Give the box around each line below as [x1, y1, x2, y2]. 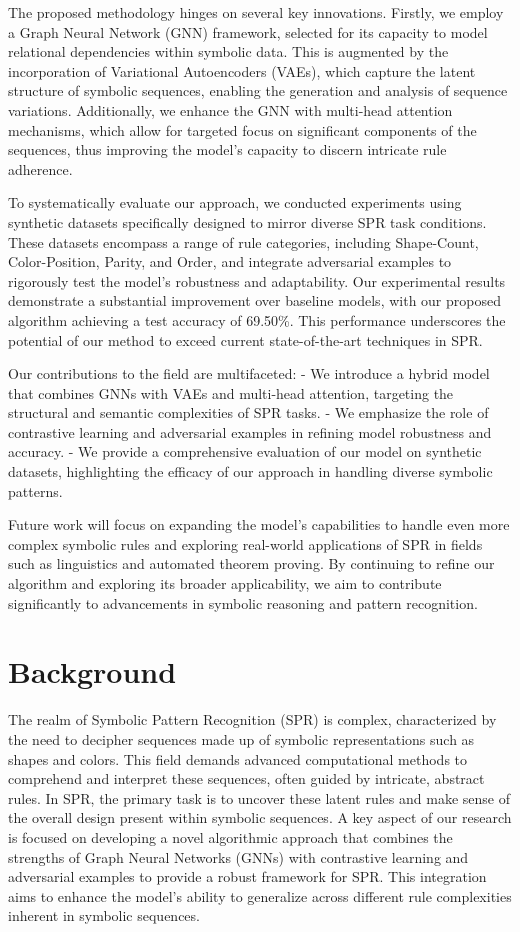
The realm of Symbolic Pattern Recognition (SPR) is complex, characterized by [8, 709, 497, 730]
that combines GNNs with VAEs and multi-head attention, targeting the [8, 382, 454, 403]
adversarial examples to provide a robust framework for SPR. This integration [8, 866, 487, 887]
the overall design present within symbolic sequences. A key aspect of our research [8, 807, 512, 828]
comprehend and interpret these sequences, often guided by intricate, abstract [8, 768, 485, 789]
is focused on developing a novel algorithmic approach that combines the [8, 826, 453, 847]
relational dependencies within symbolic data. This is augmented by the [8, 41, 449, 62]
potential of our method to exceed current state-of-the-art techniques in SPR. [8, 329, 483, 350]
